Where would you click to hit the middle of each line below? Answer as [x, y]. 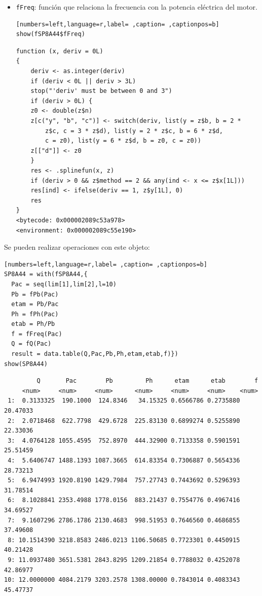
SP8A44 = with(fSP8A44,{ [46, 274]
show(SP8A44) [26, 364]
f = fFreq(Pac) [37, 334]
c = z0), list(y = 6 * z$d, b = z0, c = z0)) [123, 141]
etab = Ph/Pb [33, 324]
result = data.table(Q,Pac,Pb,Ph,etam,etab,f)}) [95, 354]
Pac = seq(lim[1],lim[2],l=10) [64, 284]
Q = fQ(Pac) [31, 344]
